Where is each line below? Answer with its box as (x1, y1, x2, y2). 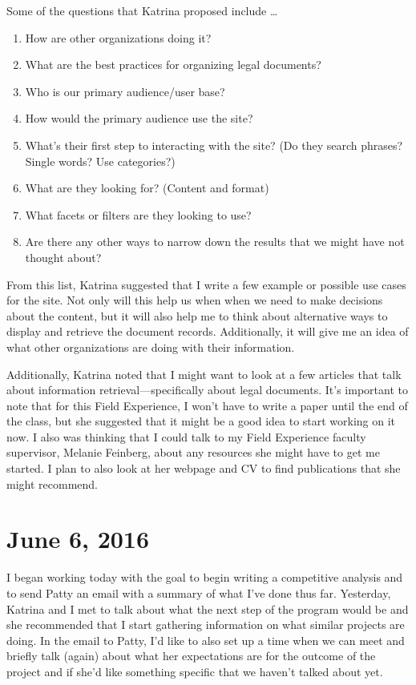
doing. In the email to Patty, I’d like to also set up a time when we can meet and (6, 631, 405, 648)
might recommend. (6, 475, 98, 492)
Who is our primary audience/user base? (25, 83, 225, 99)
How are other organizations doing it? (25, 29, 212, 46)
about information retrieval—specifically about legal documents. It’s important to (6, 381, 408, 398)
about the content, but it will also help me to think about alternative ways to (6, 307, 388, 324)
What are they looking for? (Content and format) (25, 179, 269, 196)
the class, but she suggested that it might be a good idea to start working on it (6, 413, 396, 429)
